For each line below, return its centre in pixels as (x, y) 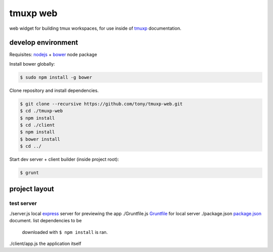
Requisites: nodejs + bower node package (53, 55)
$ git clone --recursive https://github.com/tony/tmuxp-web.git (101, 104)
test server (23, 204)
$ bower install (40, 139)
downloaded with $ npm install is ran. (65, 232)
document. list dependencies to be (45, 221)
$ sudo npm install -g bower (56, 77)
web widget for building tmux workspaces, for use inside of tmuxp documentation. (95, 28)
